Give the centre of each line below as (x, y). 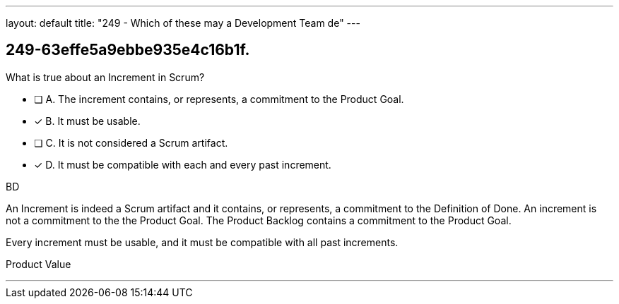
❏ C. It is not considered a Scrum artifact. (131, 142)
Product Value (39, 264)
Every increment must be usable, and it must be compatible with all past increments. (202, 242)
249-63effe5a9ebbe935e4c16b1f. (128, 50)
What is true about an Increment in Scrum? (105, 77)
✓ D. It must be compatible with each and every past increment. (183, 164)
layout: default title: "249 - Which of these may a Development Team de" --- (183, 23)
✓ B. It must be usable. (87, 121)
